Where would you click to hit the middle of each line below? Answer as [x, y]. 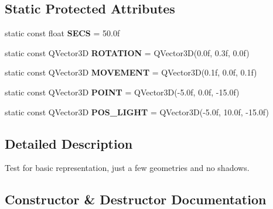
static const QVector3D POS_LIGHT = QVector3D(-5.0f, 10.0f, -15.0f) [137, 112]
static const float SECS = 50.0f [62, 33]
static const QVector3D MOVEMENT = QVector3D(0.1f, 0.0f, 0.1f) [131, 72]
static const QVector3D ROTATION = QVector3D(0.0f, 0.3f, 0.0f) [127, 52]
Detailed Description [69, 143]
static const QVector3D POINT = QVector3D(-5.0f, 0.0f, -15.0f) [122, 92]
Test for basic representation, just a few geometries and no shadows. [127, 168]
